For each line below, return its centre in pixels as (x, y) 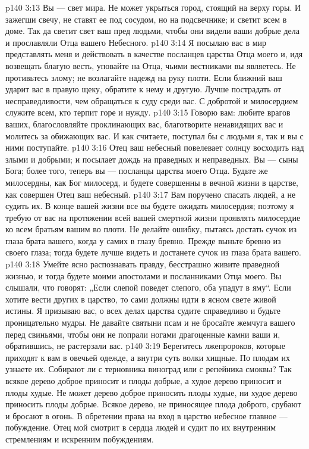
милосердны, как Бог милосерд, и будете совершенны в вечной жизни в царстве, (152, 182)
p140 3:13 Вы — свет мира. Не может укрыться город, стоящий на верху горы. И (153, 7)
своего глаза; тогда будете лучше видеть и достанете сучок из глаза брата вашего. (153, 252)
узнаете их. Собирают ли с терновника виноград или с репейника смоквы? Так (149, 369)
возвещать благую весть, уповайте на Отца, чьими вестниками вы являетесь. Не (151, 65)
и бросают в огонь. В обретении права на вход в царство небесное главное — (146, 415)
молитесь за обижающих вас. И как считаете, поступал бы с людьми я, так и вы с (154, 135)
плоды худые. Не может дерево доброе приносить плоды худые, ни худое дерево (152, 392)
